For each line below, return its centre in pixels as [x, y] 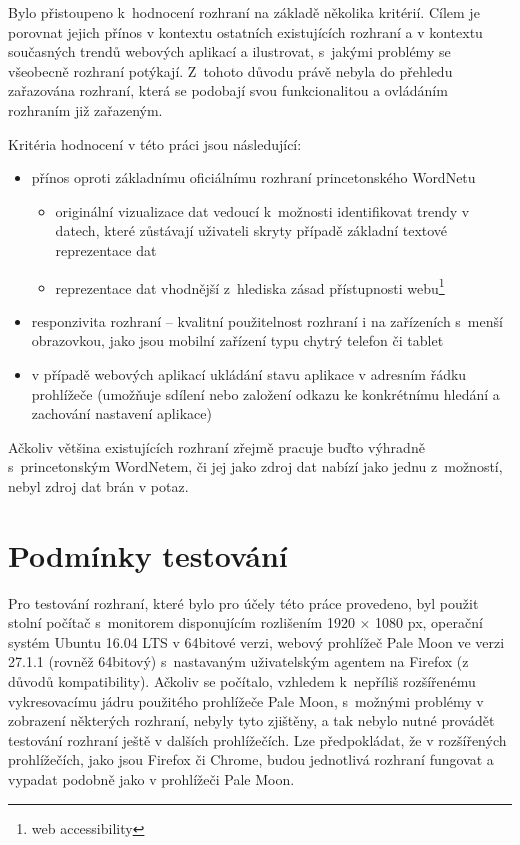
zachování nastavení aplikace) [121, 413]
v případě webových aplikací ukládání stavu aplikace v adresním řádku [249, 373]
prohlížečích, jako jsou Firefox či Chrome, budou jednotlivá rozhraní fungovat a [251, 759]
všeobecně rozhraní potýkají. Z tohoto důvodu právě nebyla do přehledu [230, 70]
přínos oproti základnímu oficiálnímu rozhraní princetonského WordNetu [253, 177]
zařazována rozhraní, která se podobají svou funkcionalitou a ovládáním [228, 90]
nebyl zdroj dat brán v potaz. [98, 485]
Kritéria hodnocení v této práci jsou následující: [155, 143]
